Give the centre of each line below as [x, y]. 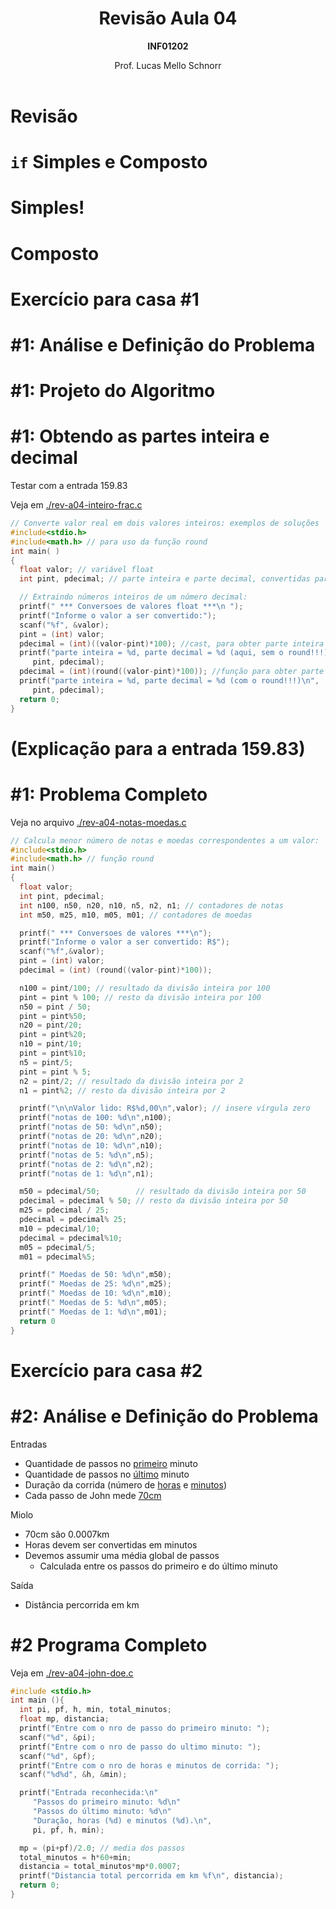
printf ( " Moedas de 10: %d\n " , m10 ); [95, 1293]
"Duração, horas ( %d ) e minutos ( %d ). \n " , [122, 1820]
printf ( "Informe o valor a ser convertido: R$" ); [124, 942]
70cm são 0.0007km [67, 1534]
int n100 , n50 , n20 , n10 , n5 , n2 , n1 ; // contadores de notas [151, 905]
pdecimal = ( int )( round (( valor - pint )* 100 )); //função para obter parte [172, 672]
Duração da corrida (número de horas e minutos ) [125, 1484]
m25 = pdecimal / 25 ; [64, 1210]
